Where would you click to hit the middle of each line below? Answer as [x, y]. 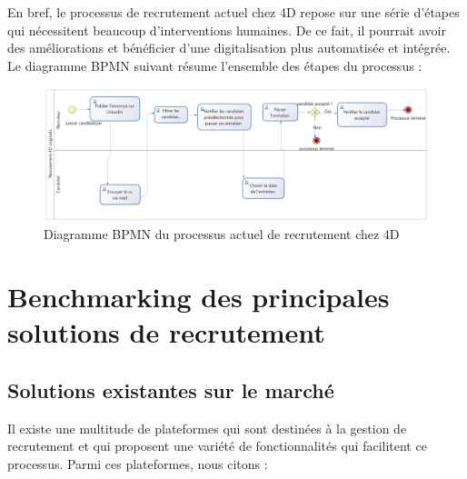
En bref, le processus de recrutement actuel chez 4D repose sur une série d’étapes [233, 12]
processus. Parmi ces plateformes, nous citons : [138, 463]
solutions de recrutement [166, 332]
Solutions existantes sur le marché [171, 389]
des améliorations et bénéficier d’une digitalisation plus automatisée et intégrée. [229, 48]
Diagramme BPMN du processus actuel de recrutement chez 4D [222, 234]
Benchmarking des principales [199, 297]
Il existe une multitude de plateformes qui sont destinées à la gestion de [207, 428]
